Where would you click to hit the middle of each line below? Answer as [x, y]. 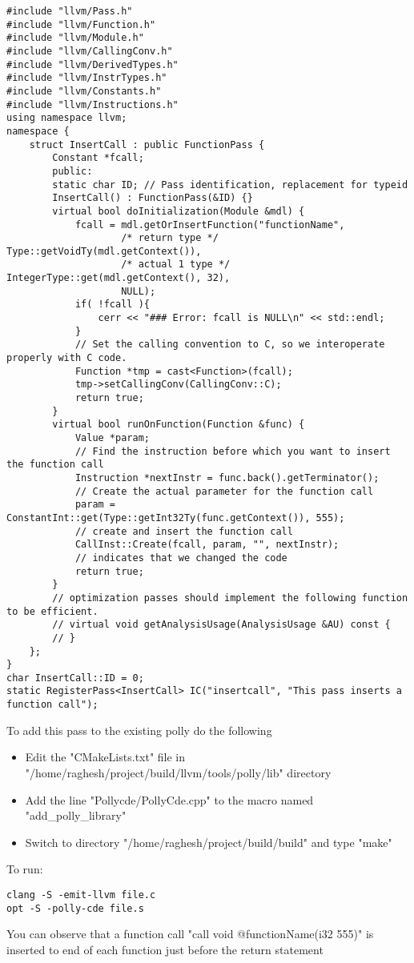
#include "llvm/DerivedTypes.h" [92, 64]
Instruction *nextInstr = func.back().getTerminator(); [227, 477]
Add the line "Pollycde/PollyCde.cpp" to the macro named [169, 799]
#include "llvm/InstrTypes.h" [87, 78]
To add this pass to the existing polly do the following [139, 730]
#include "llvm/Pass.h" [70, 11]
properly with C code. [67, 358]
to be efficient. [52, 611]
